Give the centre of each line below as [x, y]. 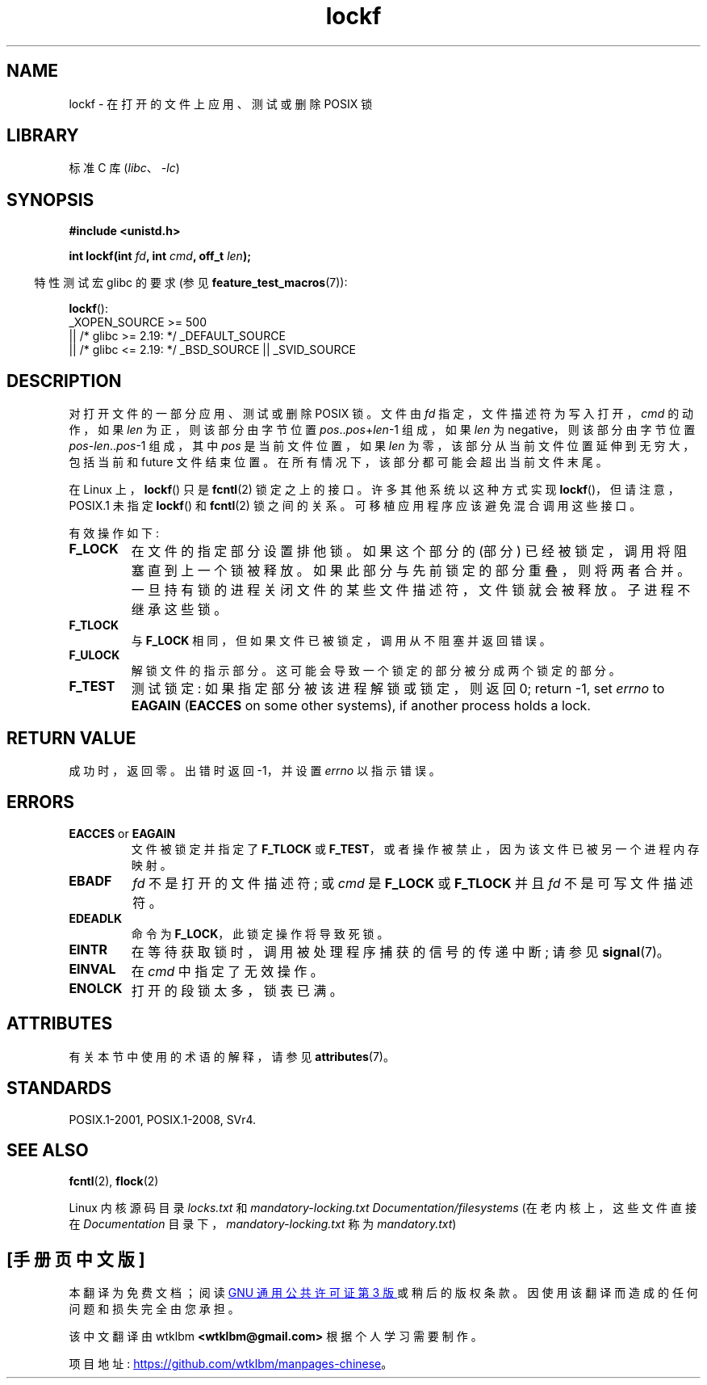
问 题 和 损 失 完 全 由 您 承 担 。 [154, 1309]
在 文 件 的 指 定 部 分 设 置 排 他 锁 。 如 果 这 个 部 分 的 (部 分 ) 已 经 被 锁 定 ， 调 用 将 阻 [409, 551]
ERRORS [41, 802]
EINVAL [92, 968]
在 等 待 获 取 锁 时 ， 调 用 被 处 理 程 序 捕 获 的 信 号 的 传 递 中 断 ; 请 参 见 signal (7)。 [400, 951]
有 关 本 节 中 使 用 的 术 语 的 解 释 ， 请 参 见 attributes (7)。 [232, 1056]
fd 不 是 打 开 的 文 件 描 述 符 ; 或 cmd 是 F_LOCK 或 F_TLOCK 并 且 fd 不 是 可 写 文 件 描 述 [413, 883]
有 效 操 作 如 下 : [114, 533]
